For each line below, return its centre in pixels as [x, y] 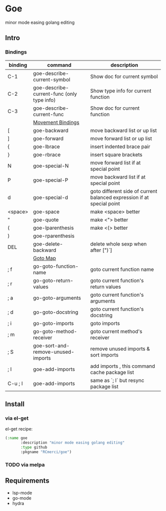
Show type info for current [121, 91]
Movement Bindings [56, 122]
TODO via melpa [25, 464]
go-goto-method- [55, 331]
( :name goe [16, 438]
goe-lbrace [46, 146]
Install [15, 404]
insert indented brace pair [120, 146]
